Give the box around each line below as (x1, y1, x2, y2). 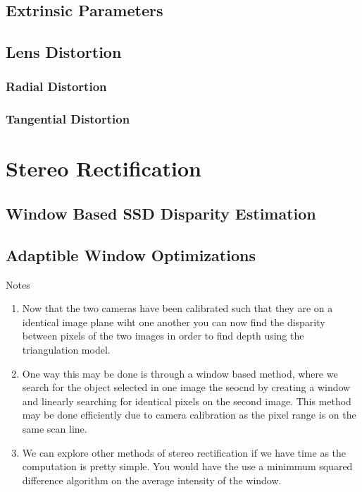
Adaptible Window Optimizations (6, 244, 256, 265)
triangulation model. (22, 342, 111, 356)
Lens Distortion (6, 41, 122, 63)
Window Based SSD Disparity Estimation (6, 203, 316, 224)
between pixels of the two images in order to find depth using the (22, 328, 304, 343)
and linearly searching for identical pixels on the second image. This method (22, 393, 351, 408)
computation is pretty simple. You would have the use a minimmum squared (22, 459, 353, 474)
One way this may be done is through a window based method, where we (22, 366, 338, 380)
